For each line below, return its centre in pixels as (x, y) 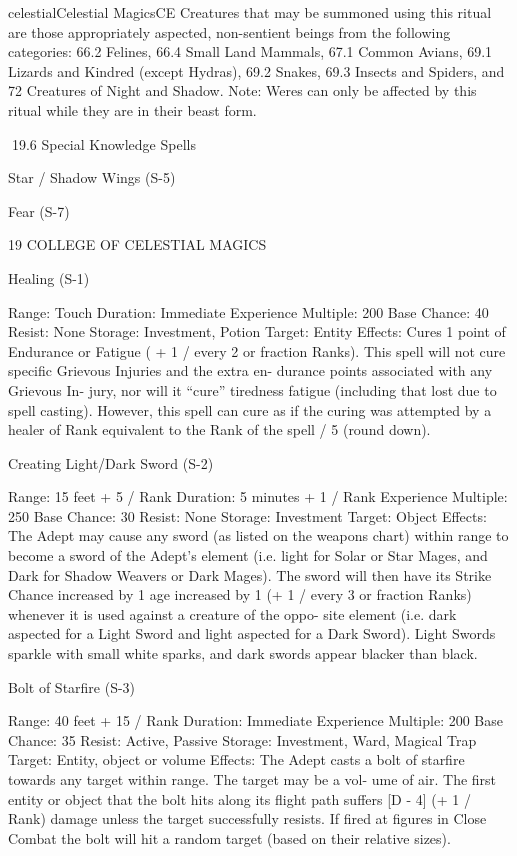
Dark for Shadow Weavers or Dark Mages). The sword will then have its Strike (250, 574)
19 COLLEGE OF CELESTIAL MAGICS (137, 244)
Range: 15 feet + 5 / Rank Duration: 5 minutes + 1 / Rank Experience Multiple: (258, 496)
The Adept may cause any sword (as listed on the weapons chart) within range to (258, 535)
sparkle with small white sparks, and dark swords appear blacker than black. (243, 653)
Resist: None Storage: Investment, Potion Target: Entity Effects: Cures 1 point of (257, 331)
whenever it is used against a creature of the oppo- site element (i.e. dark (232, 613)
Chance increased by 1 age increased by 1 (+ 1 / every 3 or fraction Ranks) (240, 594)
